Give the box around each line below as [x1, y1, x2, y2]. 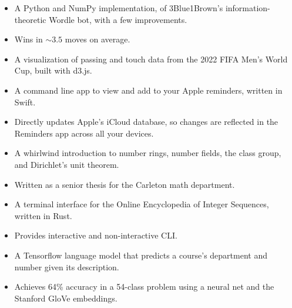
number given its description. [14, 260, 119, 273]
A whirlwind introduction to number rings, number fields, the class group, [14, 147, 281, 159]
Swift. [14, 95, 36, 108]
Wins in [14, 33, 43, 45]
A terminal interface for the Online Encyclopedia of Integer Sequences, [14, 198, 269, 210]
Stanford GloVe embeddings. [14, 292, 118, 304]
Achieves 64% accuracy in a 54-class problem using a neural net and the [14, 280, 274, 293]
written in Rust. [14, 209, 72, 221]
